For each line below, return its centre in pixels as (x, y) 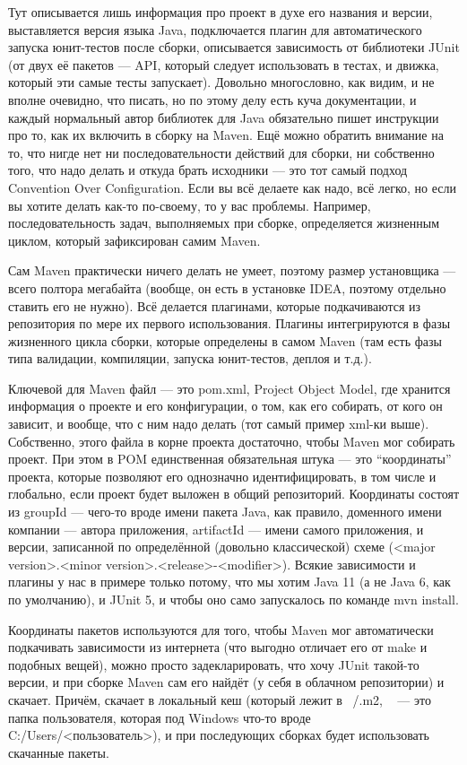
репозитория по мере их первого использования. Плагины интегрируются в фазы (229, 323)
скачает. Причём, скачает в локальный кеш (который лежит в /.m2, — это (220, 699)
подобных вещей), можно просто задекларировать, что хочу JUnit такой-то (214, 664)
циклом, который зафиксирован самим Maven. (134, 240)
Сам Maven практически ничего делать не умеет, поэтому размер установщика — (232, 270)
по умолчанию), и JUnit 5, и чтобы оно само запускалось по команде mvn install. (233, 599)
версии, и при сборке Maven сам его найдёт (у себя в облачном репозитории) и (226, 682)
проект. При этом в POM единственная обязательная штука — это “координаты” (230, 459)
